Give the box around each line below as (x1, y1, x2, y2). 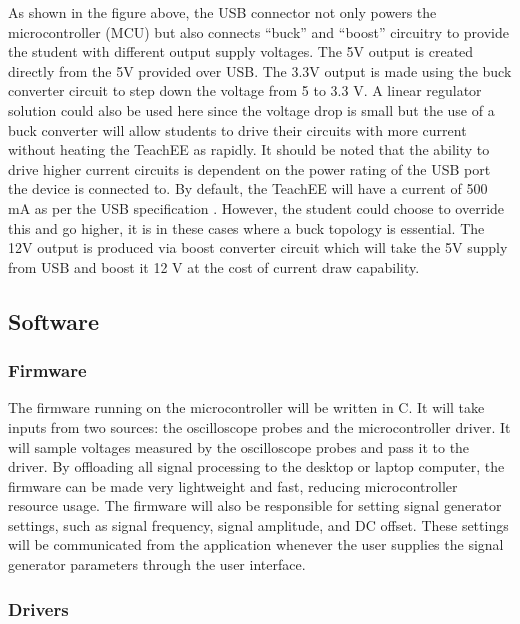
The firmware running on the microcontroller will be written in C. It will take (8, 397, 485, 418)
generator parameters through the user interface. (8, 554, 306, 575)
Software (8, 305, 100, 336)
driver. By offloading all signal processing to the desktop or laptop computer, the (8, 456, 505, 477)
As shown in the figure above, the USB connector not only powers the (8, 2, 437, 22)
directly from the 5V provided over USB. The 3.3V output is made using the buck (8, 60, 512, 81)
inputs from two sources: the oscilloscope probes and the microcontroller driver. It (8, 416, 511, 437)
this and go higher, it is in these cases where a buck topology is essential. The (8, 217, 485, 238)
